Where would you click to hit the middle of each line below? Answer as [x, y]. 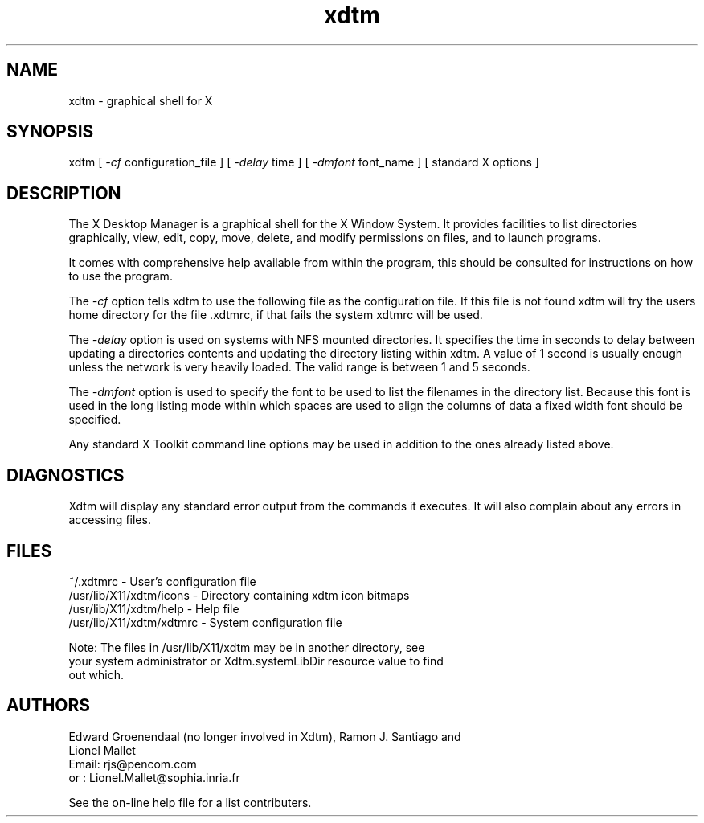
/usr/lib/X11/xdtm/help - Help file [154, 608]
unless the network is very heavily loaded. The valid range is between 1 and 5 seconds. [299, 367]
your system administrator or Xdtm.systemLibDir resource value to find [256, 661]
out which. [96, 674]
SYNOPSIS [50, 132]
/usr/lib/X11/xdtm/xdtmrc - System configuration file [205, 622]
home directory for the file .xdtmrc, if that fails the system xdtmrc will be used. [276, 315]
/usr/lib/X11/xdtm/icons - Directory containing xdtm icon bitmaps [239, 595]
